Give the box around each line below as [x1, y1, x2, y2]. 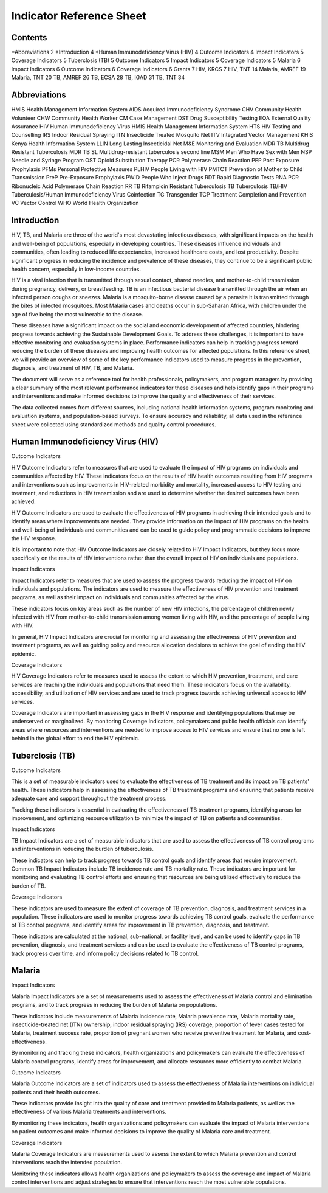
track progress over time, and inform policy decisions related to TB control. [11, 950, 199, 957]
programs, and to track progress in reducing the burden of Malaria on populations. [11, 1001, 217, 1009]
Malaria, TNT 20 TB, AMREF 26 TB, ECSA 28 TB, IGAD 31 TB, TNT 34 [11, 74, 185, 82]
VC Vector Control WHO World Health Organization [11, 200, 139, 207]
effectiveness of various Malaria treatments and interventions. [11, 1108, 167, 1116]
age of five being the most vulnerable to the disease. [11, 310, 143, 318]
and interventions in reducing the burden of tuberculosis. [11, 846, 154, 853]
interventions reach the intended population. [11, 1159, 123, 1166]
